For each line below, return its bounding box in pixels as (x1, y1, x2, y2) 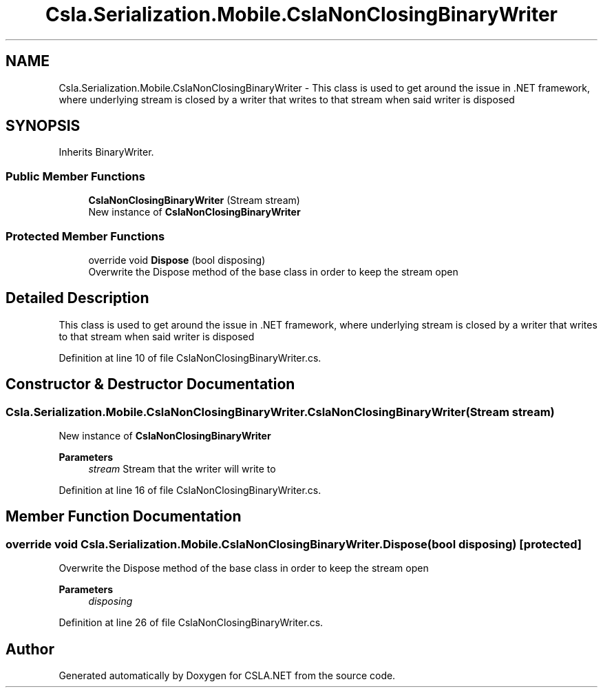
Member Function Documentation (6, 508, 242, 526)
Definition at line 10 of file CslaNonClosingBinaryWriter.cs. (59, 351, 321, 364)
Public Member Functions (6, 169, 145, 183)
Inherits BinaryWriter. (59, 146, 154, 158)
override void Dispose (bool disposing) (88, 254, 266, 266)
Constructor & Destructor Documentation (6, 375, 295, 393)
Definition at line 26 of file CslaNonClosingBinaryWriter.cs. (59, 617, 324, 629)
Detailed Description (6, 289, 149, 307)
